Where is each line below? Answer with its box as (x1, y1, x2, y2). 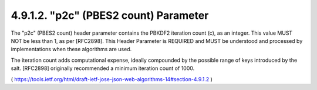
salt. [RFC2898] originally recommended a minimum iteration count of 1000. (11, 65, 195, 72)
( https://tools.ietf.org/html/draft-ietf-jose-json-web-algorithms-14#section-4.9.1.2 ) (11, 75, 213, 82)
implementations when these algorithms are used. (11, 46, 132, 53)
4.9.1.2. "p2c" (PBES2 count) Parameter (11, 9, 209, 22)
